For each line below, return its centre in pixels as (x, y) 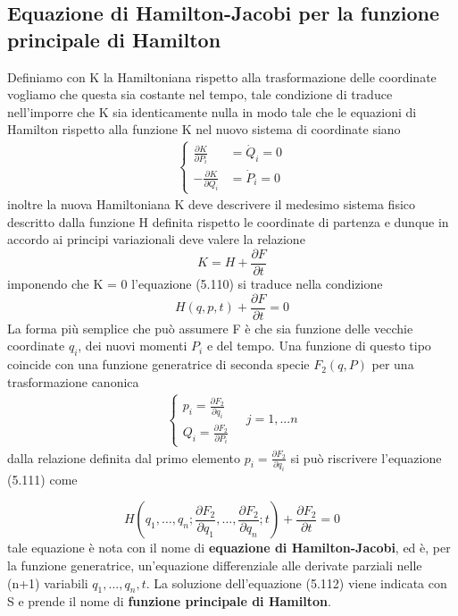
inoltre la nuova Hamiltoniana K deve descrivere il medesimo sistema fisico (212, 204)
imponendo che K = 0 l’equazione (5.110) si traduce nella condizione (195, 284)
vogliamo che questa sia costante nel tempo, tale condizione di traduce (200, 94)
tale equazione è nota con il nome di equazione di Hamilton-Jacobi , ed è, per (229, 548)
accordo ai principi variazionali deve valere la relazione (156, 239)
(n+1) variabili (48, 582)
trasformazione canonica (73, 381)
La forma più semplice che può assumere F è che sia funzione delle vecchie (210, 328)
